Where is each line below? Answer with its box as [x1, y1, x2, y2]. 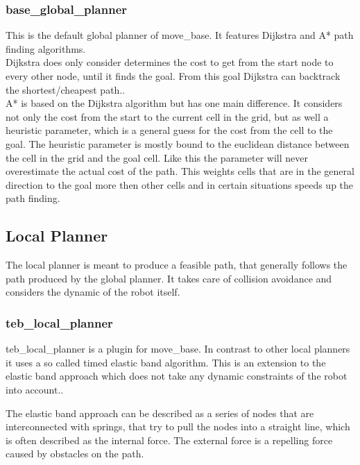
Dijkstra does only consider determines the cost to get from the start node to [6, 55, 334, 69]
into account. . [6, 382, 64, 396]
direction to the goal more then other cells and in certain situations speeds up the [6, 177, 354, 192]
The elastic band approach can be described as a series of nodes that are [6, 405, 314, 420]
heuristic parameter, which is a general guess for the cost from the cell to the [6, 123, 333, 137]
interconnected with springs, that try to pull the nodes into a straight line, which [6, 419, 350, 434]
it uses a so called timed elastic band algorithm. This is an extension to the [6, 355, 326, 369]
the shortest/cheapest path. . [6, 82, 126, 96]
